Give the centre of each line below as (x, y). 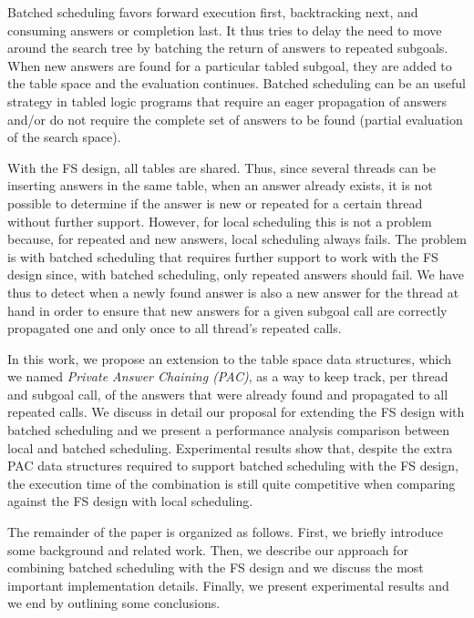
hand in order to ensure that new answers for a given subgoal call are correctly (227, 310)
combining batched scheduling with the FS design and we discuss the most (216, 567)
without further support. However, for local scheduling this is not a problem (220, 221)
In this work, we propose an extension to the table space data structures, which (230, 358)
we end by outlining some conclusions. (114, 603)
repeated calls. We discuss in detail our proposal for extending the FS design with (236, 412)
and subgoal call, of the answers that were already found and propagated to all (228, 394)
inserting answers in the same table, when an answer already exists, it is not (220, 185)
